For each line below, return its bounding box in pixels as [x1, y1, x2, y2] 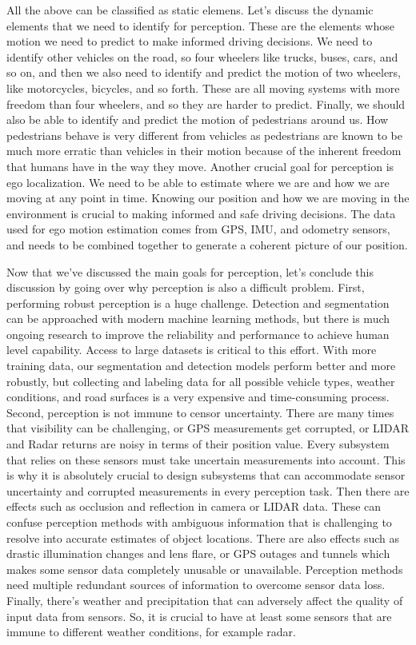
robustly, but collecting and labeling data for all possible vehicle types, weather [6, 372, 395, 389]
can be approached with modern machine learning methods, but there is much [6, 310, 390, 327]
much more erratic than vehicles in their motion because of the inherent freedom [6, 142, 402, 159]
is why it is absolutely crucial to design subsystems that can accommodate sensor [6, 467, 406, 484]
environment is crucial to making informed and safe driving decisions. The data [6, 205, 396, 221]
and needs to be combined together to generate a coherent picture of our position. [6, 236, 408, 253]
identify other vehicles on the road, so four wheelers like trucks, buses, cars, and [6, 48, 398, 65]
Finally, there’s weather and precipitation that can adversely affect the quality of [6, 591, 403, 608]
